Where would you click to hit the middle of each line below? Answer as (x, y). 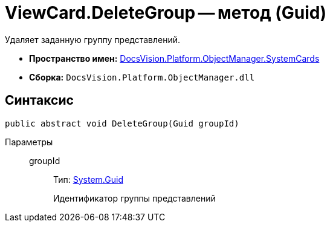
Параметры (29, 142)
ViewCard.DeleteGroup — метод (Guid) (166, 13)
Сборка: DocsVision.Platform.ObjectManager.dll (142, 77)
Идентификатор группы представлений (134, 198)
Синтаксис (39, 100)
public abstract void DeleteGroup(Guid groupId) (122, 123)
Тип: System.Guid (88, 179)
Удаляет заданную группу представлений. (93, 39)
